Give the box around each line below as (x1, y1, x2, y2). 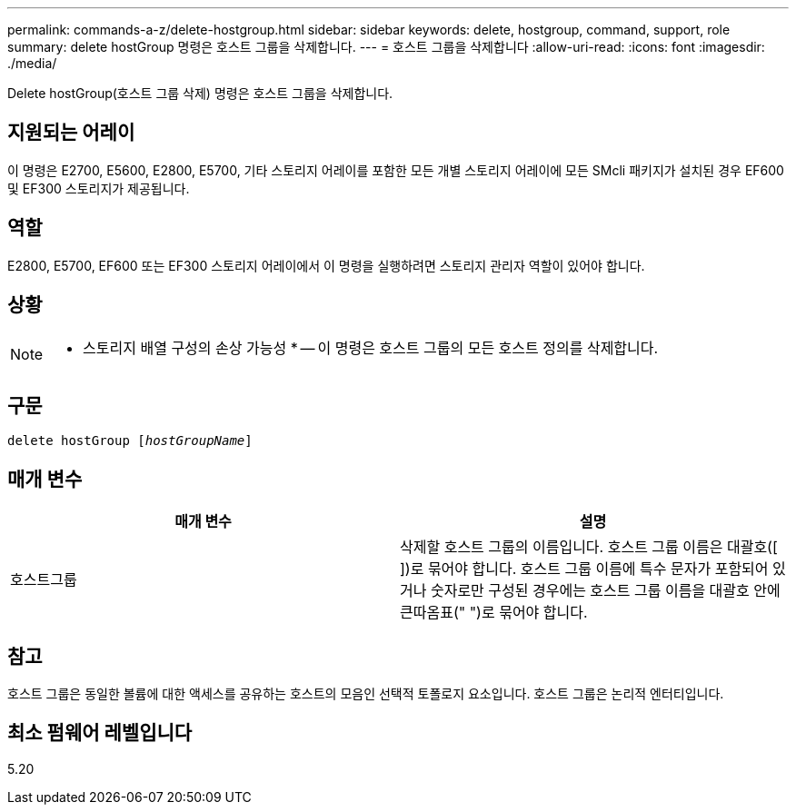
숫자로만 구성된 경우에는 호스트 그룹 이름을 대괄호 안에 (430, 581, 781, 600)
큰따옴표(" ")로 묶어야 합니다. (400, 603, 588, 622)
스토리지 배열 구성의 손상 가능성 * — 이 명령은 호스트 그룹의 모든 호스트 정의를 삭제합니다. (83, 338, 659, 357)
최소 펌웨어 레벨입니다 (7, 721, 193, 745)
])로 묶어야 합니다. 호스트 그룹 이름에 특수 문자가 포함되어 (400, 559, 769, 579)
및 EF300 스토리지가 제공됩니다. (7, 180, 190, 196)
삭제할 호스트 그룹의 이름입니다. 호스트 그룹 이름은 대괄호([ (400, 538, 778, 557)
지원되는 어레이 (7, 121, 135, 144)
